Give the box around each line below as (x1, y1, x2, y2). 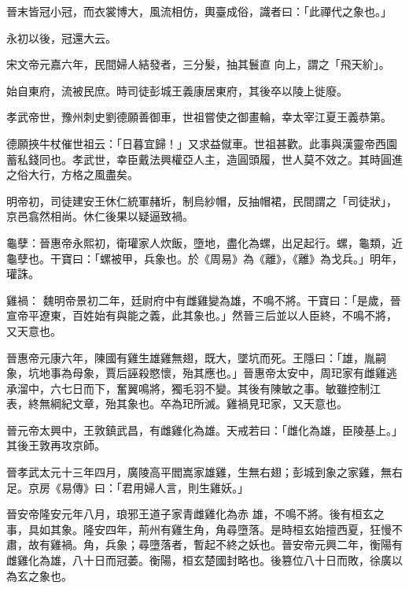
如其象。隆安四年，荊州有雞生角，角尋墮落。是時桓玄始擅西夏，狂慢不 (39, 520, 403, 537)
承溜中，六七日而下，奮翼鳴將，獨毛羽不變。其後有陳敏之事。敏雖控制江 (6, 380, 381, 396)
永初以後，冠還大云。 (6, 29, 116, 46)
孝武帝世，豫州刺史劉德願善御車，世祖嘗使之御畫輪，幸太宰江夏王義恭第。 (6, 109, 392, 125)
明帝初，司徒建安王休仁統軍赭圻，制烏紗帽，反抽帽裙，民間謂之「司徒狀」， (6, 192, 397, 209)
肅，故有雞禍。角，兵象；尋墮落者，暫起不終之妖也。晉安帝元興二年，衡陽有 (6, 536, 403, 553)
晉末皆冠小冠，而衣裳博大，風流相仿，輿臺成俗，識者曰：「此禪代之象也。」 (6, 3, 392, 19)
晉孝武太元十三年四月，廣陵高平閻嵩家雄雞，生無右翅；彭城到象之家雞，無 (6, 464, 392, 480)
